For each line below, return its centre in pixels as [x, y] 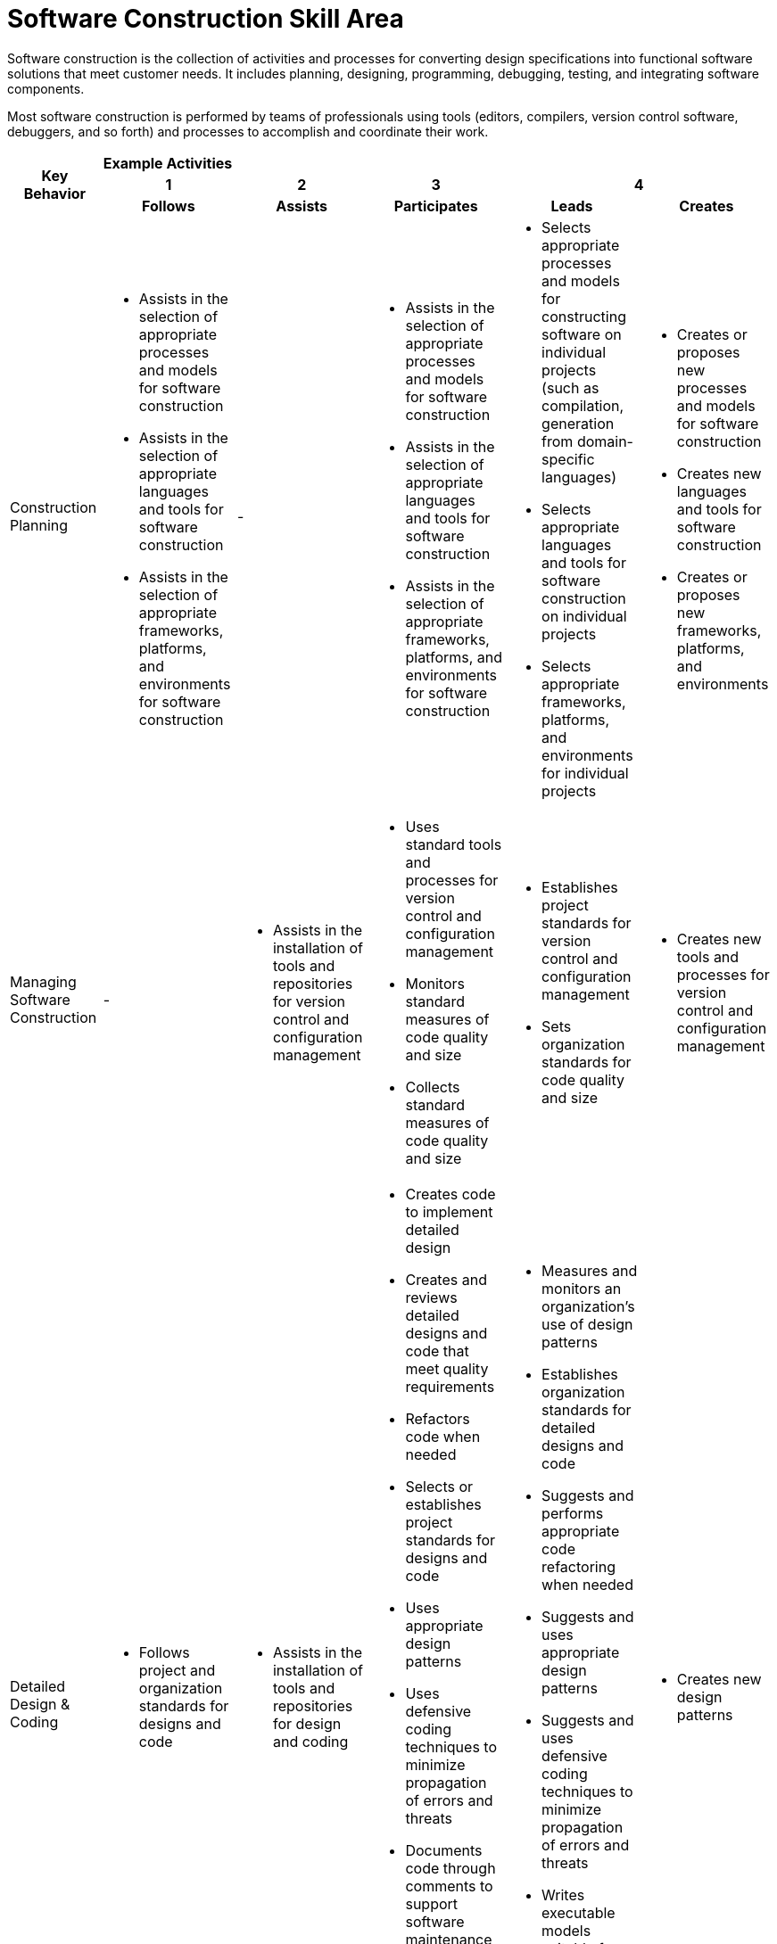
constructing [584, 316]
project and [177, 1670]
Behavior [55, 193]
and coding [310, 1741]
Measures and [590, 1270]
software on [582, 334]
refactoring [579, 1566]
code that [437, 1351]
